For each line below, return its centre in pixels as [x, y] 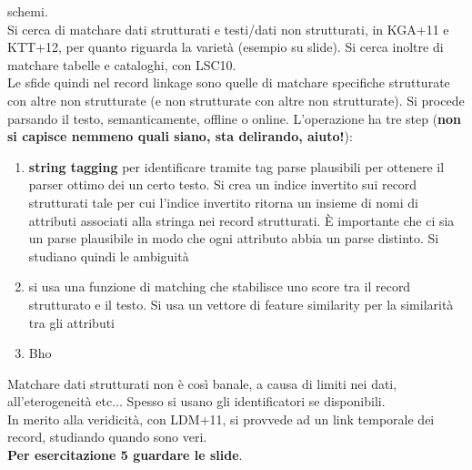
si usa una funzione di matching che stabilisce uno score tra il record [220, 286]
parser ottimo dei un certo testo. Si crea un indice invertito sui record [223, 184]
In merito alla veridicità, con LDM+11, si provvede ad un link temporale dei [221, 419]
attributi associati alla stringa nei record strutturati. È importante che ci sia [241, 220]
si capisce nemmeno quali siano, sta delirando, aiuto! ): [180, 136]
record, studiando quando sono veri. [107, 437]
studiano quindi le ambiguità [109, 255]
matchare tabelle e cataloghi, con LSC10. [122, 64]
